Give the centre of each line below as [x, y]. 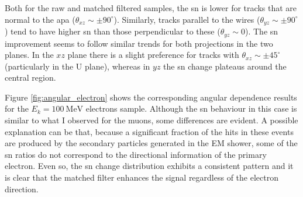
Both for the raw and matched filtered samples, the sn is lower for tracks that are [151, 8]
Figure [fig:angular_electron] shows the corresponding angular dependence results [151, 97]
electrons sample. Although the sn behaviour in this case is [191, 108]
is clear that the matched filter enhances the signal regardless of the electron [142, 177]
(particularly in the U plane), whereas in [78, 66]
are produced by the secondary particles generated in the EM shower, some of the [151, 143]
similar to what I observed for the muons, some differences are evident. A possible [151, 120]
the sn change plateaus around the [225, 66]
